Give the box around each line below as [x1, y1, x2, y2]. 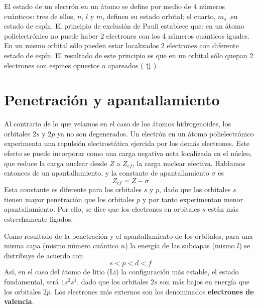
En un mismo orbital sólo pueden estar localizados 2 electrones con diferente [4, 40, 239, 51]
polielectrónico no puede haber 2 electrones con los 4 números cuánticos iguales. [4, 30, 249, 41]
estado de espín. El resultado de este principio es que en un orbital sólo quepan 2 [4, 50, 253, 60]
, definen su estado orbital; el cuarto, [102, 11, 216, 21]
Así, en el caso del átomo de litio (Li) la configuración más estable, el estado [4, 266, 239, 277]
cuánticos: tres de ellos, [4, 11, 75, 21]
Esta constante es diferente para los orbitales [4, 184, 142, 195]
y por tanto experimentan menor [143, 194, 243, 204]
